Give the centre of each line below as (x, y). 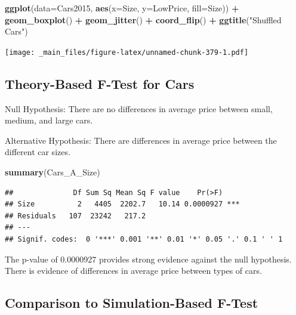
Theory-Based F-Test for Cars (100, 83)
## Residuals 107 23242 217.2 (75, 216)
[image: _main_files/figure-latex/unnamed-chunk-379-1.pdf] (127, 52)
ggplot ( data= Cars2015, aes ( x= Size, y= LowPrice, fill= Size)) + (122, 8)
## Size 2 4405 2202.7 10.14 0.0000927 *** (122, 204)
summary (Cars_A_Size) (53, 172)
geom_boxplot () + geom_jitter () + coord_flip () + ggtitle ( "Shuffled (143, 19)
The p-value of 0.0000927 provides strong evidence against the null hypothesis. (148, 259)
